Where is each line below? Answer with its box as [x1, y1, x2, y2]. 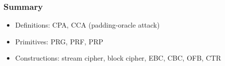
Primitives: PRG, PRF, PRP [15, 36, 103, 46]
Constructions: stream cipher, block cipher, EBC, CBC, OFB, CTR [15, 53, 221, 63]
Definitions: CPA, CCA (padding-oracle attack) [15, 20, 160, 30]
